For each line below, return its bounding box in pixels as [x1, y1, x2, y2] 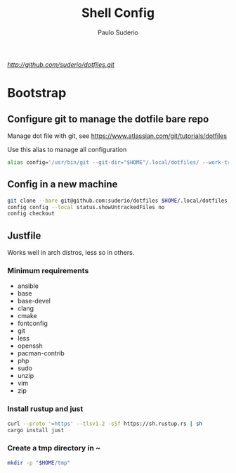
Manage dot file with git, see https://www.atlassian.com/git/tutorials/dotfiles [7, 132, 227, 140]
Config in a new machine [7, 178, 118, 191]
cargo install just [7, 427, 65, 434]
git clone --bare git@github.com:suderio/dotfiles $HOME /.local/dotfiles [7, 197, 228, 204]
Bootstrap [7, 85, 67, 101]
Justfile [7, 229, 41, 241]
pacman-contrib [17, 349, 65, 358]
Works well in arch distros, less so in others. [7, 248, 135, 257]
